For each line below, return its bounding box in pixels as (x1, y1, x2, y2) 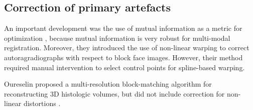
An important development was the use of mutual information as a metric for (4, 23, 242, 33)
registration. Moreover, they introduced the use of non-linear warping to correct (4, 42, 249, 53)
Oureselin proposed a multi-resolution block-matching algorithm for (4, 79, 212, 89)
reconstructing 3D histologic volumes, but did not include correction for (4, 88, 225, 99)
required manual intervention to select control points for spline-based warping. (4, 62, 245, 72)
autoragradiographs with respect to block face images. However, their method (4, 52, 243, 62)
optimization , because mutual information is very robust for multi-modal (4, 32, 230, 43)
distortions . (23, 98, 61, 109)
